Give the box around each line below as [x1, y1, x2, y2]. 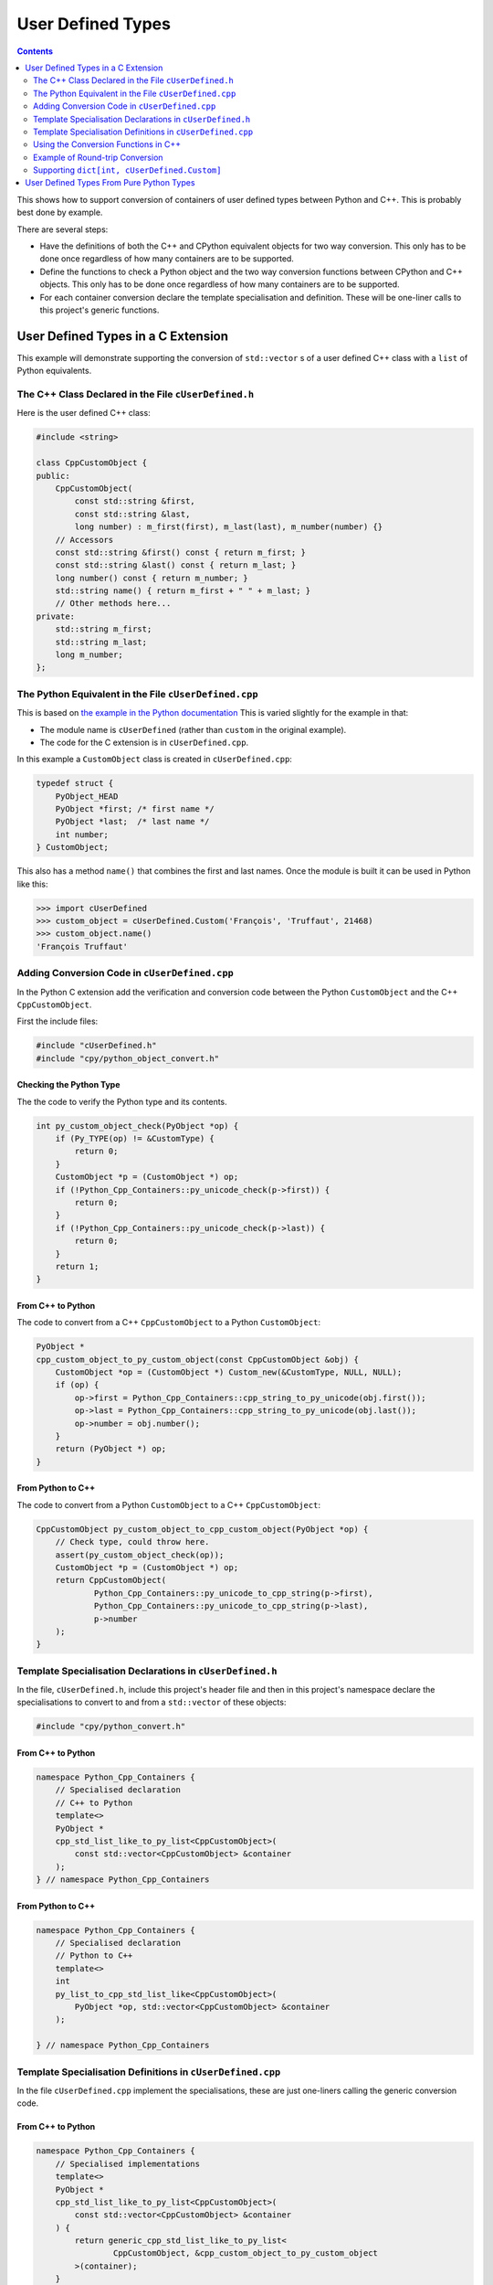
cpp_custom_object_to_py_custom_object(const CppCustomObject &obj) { [36, 1354, 360, 1365]
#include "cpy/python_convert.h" [36, 1721, 186, 1732]
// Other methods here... [55, 599, 172, 609]
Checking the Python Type [16, 1079, 121, 1090]
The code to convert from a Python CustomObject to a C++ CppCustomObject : [16, 1499, 321, 1510]
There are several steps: [16, 224, 109, 235]
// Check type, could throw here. [55, 1536, 210, 1547]
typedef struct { [36, 778, 114, 789]
